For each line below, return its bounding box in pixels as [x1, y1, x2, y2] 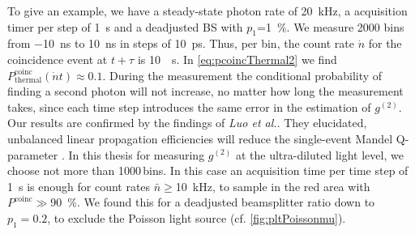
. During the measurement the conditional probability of [102, 66, 383, 83]
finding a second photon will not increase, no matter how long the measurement [7, 83, 404, 100]
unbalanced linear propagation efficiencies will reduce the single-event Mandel [7, 130, 393, 147]
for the [368, 35, 402, 52]
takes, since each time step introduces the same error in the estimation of [7, 98, 371, 115]
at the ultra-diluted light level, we [235, 146, 404, 163]
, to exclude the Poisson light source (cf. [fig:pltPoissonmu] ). [47, 209, 346, 226]
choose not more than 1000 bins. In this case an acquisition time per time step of [7, 162, 409, 179]
